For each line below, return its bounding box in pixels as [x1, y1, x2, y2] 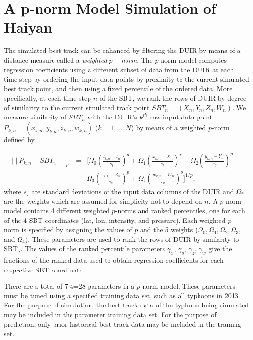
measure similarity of [4, 112, 67, 122]
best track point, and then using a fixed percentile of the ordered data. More [4, 83, 233, 93]
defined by [4, 135, 35, 145]
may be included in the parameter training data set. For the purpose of [4, 309, 217, 320]
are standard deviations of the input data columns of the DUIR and [31, 186, 234, 196]
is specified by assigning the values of [21, 224, 132, 235]
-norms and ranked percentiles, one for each [115, 205, 245, 215]
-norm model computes [158, 54, 227, 65]
